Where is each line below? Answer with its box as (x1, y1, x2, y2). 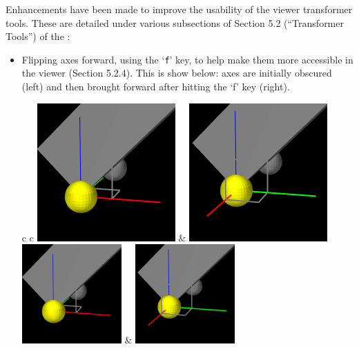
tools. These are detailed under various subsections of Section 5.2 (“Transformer (6, 15, 344, 30)
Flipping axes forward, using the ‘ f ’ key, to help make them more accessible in (21, 52, 353, 66)
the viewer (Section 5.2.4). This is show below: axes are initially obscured (21, 66, 332, 80)
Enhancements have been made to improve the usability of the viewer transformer (6, 2, 353, 16)
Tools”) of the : (6, 29, 70, 43)
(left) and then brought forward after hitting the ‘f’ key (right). (21, 79, 290, 94)
